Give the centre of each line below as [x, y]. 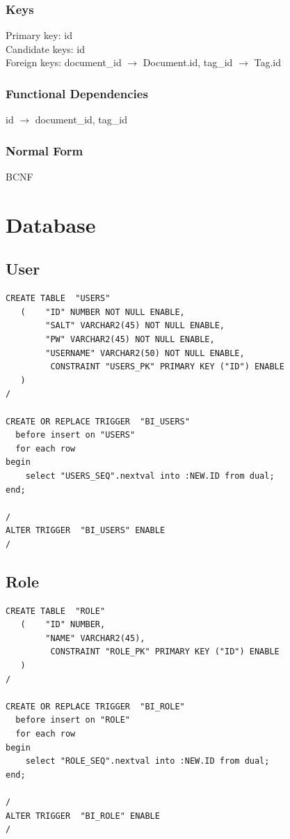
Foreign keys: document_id [64, 62]
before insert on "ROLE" [73, 720]
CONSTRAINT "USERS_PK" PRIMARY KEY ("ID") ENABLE [167, 367]
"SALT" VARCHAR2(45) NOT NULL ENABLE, [135, 326]
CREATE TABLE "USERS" [58, 299]
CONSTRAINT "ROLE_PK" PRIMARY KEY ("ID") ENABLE [165, 652]
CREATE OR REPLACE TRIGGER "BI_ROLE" [95, 706]
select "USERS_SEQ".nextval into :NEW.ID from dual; [150, 476]
